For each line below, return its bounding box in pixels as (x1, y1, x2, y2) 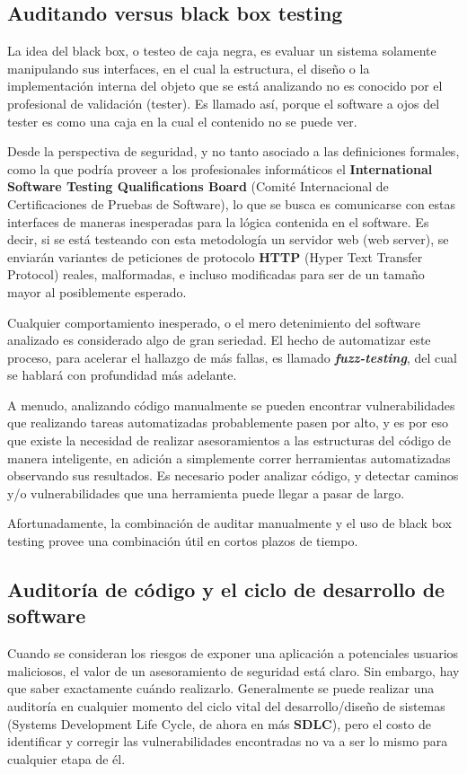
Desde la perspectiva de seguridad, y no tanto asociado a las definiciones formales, (7, 142, 460, 161)
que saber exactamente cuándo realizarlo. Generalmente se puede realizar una (7, 679, 435, 698)
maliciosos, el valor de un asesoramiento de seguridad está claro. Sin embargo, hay (7, 661, 460, 680)
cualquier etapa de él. (7, 749, 126, 768)
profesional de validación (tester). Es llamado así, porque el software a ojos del (7, 93, 440, 112)
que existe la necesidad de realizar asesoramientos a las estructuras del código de (7, 431, 451, 450)
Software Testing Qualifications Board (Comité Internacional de (7, 177, 389, 196)
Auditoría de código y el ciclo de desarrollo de (7, 576, 445, 603)
